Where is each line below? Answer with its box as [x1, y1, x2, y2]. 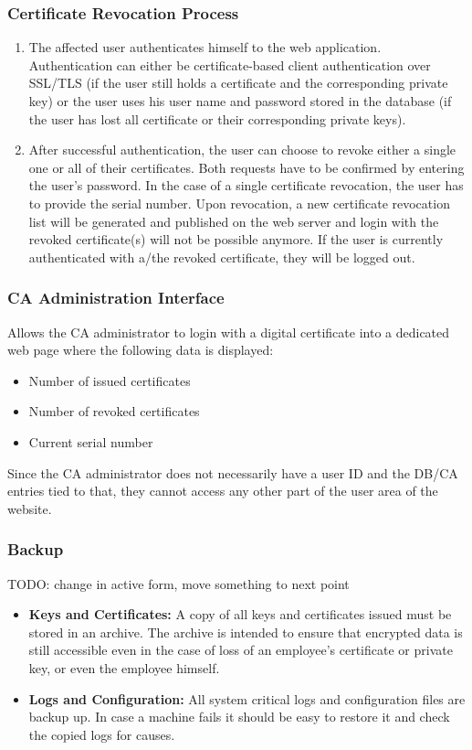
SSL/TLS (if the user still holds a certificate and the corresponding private [28, 73, 448, 92]
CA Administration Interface [7, 286, 225, 309]
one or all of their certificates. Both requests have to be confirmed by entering [28, 157, 465, 177]
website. [7, 498, 52, 518]
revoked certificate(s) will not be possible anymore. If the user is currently [28, 230, 444, 249]
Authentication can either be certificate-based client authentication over [28, 55, 431, 74]
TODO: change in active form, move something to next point [7, 573, 350, 593]
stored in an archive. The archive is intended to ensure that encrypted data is [28, 622, 463, 641]
